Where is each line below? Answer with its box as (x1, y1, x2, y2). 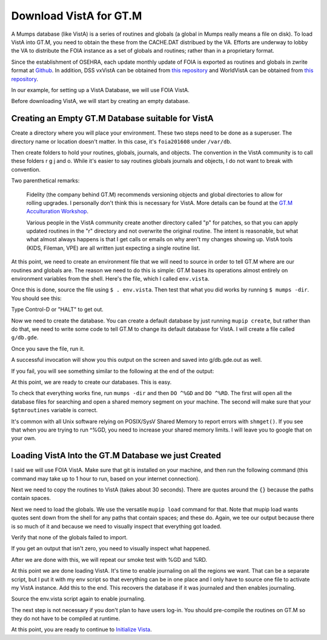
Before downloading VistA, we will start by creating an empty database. (11, 98, 190, 105)
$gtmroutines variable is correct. (11, 407, 98, 414)
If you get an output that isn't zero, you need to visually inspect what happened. (11, 545, 211, 552)
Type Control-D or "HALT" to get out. (11, 306, 104, 313)
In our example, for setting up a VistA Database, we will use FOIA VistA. (11, 86, 190, 93)
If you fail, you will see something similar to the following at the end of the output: (11, 367, 214, 375)
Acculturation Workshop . (26, 208, 89, 215)
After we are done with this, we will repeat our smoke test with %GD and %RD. (11, 556, 208, 563)
